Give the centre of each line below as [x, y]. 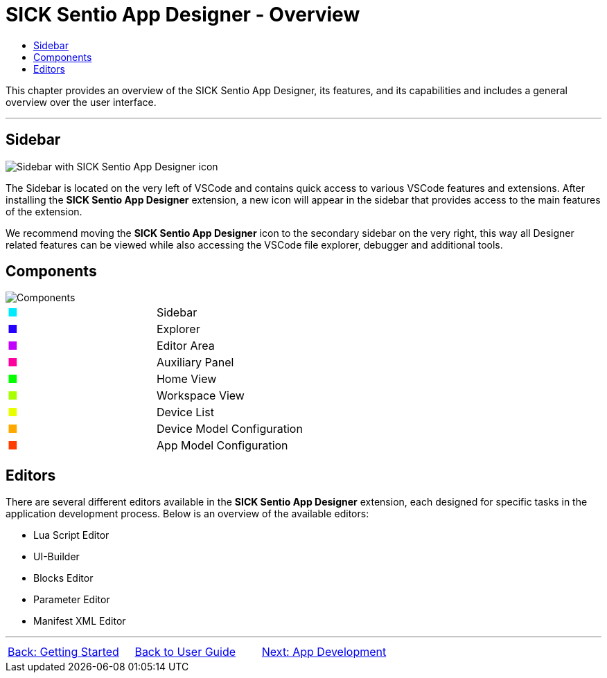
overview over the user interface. [81, 102]
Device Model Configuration [229, 429]
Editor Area [185, 346]
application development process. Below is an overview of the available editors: [187, 514]
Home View [186, 379]
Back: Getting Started [63, 652]
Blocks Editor [63, 578]
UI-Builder [56, 557]
